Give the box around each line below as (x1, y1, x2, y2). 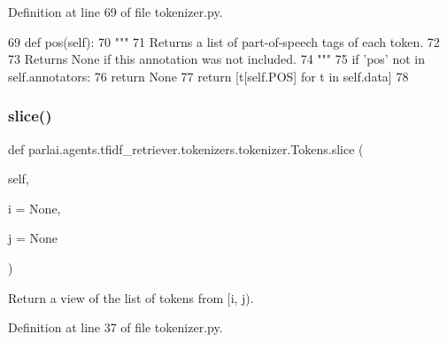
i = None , (8, 198, 61, 217)
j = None (8, 229, 58, 247)
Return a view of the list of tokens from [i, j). (8, 288, 254, 307)
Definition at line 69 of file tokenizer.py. (8, 3, 223, 20)
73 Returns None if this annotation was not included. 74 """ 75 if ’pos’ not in (8, 50, 425, 68)
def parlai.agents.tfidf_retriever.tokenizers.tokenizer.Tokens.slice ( (8, 139, 364, 158)
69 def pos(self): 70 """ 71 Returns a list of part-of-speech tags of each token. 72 (8, 32, 440, 51)
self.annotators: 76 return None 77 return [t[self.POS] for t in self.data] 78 (8, 66, 409, 85)
